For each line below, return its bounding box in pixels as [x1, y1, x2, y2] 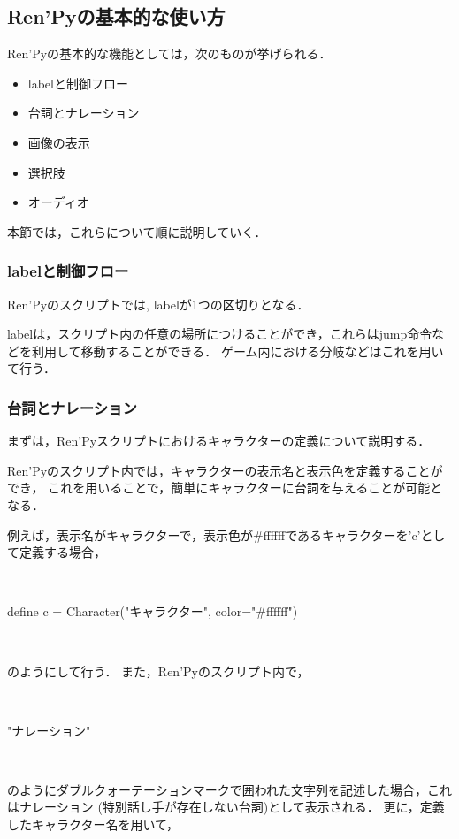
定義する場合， [19, 543, 106, 561]
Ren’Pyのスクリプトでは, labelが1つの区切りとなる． [7, 294, 310, 313]
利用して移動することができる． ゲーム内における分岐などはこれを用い [31, 341, 444, 360]
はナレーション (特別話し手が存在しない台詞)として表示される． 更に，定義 [7, 797, 445, 816]
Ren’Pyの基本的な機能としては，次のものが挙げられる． [7, 44, 332, 63]
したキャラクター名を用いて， [7, 815, 180, 834]
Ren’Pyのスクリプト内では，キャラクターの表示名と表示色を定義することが [7, 461, 443, 479]
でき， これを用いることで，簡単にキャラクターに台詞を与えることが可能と [7, 478, 443, 497]
